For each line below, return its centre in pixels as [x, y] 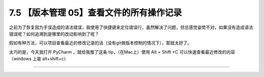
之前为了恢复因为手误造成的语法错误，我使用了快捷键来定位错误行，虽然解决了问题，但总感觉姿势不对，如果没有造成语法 [131, 27]
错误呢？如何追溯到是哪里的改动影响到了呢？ [54, 34]
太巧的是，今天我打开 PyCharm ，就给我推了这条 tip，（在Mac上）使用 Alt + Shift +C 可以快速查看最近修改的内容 [122, 52]
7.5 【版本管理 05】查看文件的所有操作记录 [95, 13]
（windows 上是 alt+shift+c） [39, 59]
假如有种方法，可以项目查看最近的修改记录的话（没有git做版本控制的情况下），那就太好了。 [100, 43]
